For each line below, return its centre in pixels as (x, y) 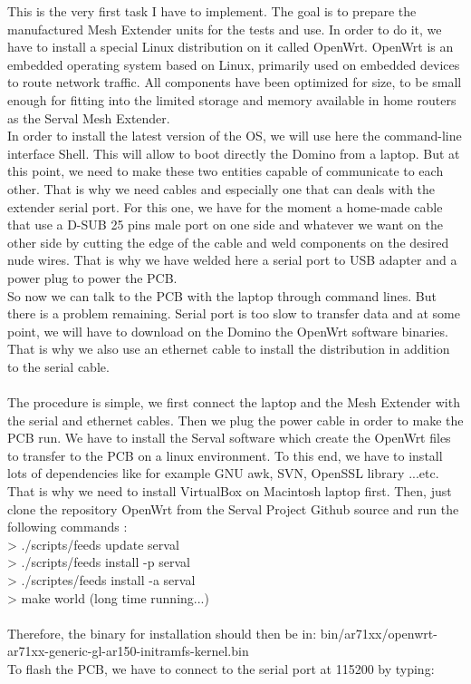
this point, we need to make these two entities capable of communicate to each (226, 171)
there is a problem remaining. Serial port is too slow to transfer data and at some (234, 313)
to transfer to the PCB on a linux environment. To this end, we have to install (225, 455)
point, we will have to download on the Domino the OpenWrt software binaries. (228, 331)
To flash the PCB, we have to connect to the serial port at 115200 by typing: (221, 668)
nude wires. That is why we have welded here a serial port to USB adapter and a (232, 260)
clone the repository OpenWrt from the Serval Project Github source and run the (233, 508)
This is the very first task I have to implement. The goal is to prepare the (212, 11)
